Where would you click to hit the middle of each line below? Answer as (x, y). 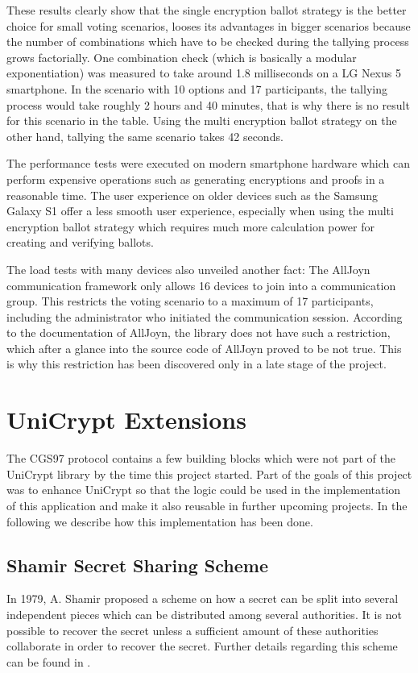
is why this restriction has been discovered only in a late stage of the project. (197, 364)
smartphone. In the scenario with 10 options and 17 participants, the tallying (197, 88)
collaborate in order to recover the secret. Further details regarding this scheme (202, 646)
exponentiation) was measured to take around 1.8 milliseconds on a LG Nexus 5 (204, 73)
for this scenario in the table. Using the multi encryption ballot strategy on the (202, 120)
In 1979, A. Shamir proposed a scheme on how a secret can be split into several (203, 598)
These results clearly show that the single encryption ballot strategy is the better (207, 10)
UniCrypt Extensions (126, 420)
